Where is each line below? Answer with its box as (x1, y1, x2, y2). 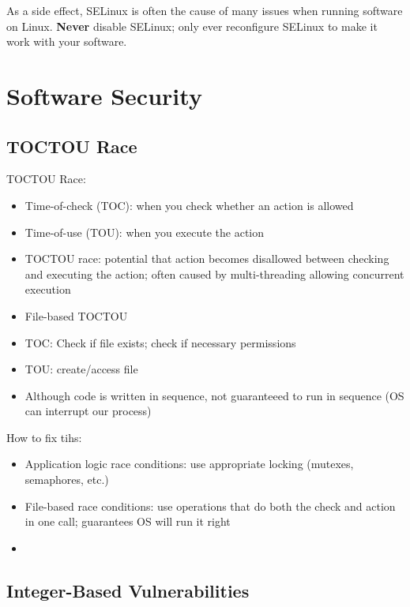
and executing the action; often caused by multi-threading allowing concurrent (24, 265, 404, 282)
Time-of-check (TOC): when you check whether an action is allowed (24, 197, 354, 213)
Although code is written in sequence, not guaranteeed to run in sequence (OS (24, 387, 404, 403)
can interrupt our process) (24, 403, 152, 419)
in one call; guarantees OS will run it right (24, 513, 231, 530)
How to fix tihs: (6, 429, 82, 445)
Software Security (6, 79, 202, 111)
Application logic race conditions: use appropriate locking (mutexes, (24, 455, 354, 472)
